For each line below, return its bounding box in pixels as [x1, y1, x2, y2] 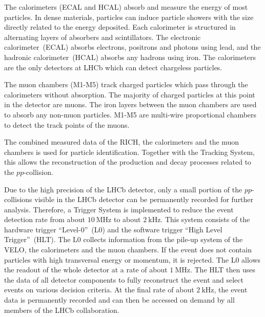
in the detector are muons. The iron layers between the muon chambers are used [4, 99, 257, 110]
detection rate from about [4, 214, 85, 225]
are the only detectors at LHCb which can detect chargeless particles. [4, 62, 222, 72]
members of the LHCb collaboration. [4, 304, 119, 315]
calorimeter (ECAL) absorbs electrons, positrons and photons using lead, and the [4, 42, 261, 52]
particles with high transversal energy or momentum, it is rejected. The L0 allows [4, 254, 261, 265]
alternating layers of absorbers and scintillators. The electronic [4, 31, 201, 42]
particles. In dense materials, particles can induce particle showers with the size [4, 11, 254, 22]
